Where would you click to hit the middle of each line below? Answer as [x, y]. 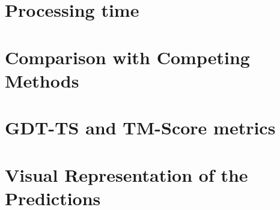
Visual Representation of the [126, 174]
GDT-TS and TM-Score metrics [140, 127]
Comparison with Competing [127, 57]
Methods [42, 80]
